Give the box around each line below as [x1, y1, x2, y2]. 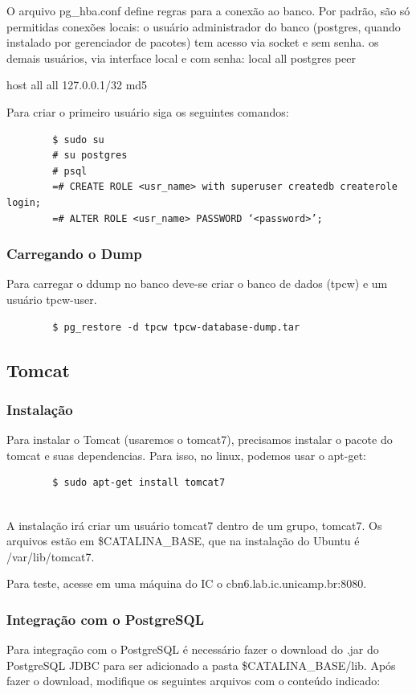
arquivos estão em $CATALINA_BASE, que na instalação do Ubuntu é [6, 532, 360, 549]
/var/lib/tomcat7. [6, 548, 95, 565]
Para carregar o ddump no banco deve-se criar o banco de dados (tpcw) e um [6, 275, 388, 292]
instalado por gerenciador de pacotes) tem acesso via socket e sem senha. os [6, 34, 379, 51]
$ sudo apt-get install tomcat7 [52, 477, 226, 489]
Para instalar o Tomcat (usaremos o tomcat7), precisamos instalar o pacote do [6, 431, 393, 448]
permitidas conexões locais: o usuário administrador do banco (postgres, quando [6, 18, 401, 35]
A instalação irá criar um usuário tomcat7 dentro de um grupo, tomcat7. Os [6, 516, 382, 533]
